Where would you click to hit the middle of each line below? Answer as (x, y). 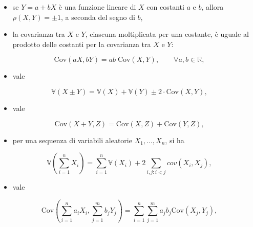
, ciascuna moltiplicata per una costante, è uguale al (167, 34)
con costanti (165, 7)
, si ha (175, 140)
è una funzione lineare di (97, 7)
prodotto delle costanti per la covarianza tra (82, 44)
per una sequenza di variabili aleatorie (72, 140)
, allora (213, 7)
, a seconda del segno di (98, 17)
